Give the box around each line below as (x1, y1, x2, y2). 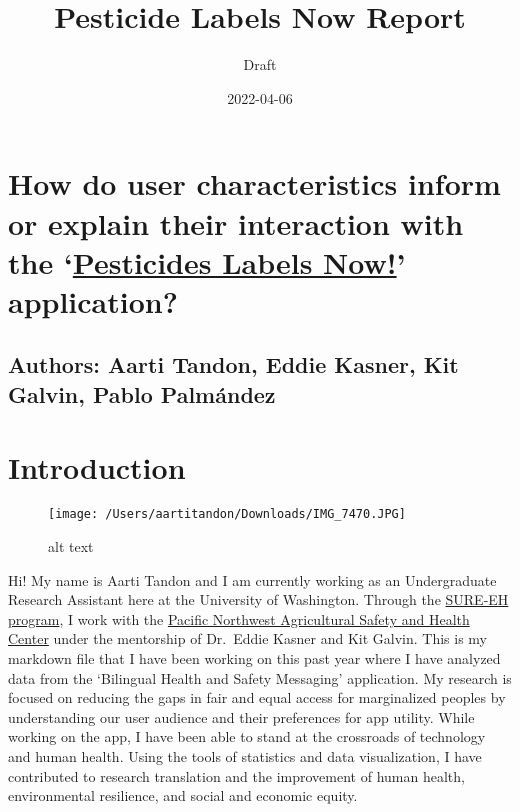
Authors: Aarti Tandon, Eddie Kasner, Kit (8, 349, 459, 380)
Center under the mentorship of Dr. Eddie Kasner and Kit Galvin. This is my (8, 628, 487, 649)
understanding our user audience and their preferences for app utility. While (8, 706, 475, 727)
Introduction (8, 447, 186, 488)
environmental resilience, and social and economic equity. (8, 785, 358, 806)
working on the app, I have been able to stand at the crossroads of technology (8, 726, 486, 747)
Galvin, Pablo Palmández (8, 378, 276, 409)
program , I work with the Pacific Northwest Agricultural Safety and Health (8, 608, 470, 629)
